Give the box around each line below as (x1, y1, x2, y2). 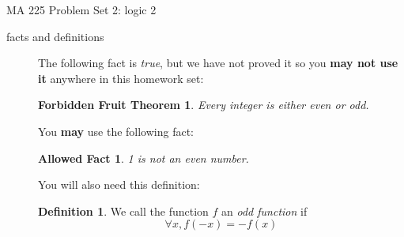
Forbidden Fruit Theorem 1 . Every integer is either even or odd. (38, 96, 369, 113)
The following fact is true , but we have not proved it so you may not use (38, 55, 398, 71)
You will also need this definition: (38, 176, 200, 193)
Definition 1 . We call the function (38, 202, 209, 219)
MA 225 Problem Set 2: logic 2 (6, 2, 157, 17)
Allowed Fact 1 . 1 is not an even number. (38, 149, 249, 166)
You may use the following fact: (38, 122, 194, 139)
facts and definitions (6, 28, 104, 44)
